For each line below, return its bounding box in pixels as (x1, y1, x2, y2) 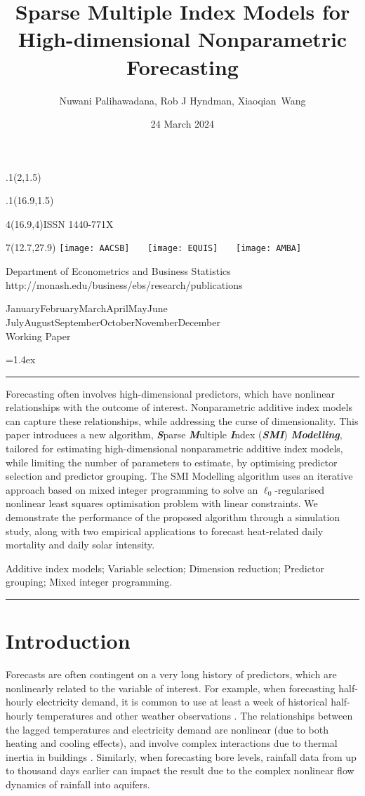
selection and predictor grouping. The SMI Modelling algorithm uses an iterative (6, 468, 353, 483)
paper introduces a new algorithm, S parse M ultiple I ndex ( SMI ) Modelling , (6, 427, 343, 442)
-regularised (274, 482, 325, 497)
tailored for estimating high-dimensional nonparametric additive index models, (6, 441, 343, 456)
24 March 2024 (150, 116, 215, 131)
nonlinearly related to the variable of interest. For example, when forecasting (6, 680, 336, 695)
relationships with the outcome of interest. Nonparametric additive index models (6, 400, 352, 414)
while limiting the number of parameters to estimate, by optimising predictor (6, 454, 338, 469)
